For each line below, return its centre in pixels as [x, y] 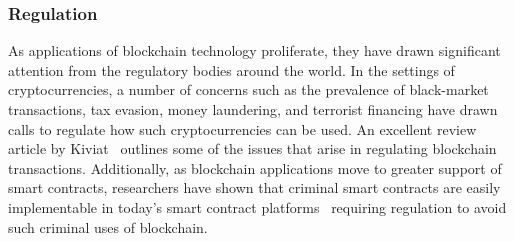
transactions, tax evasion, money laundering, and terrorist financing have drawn [253, 109]
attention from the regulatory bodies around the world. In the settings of [231, 69]
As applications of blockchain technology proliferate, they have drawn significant [254, 50]
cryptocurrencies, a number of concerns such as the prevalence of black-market [248, 89]
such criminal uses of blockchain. [108, 226]
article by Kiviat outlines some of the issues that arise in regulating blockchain [252, 148]
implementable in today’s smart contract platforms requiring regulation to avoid [257, 206]
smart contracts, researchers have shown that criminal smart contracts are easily [254, 187]
